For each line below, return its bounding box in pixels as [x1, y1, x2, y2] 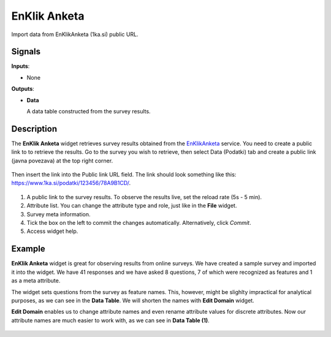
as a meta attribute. [11, 277, 61, 284]
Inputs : [11, 62, 30, 70]
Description [11, 123, 58, 134]
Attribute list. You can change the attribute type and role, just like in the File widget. [26, 202, 237, 210]
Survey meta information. [26, 210, 91, 218]
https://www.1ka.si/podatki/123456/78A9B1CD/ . [11, 180, 131, 187]
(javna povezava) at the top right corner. [11, 157, 113, 164]
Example [11, 244, 45, 254]
